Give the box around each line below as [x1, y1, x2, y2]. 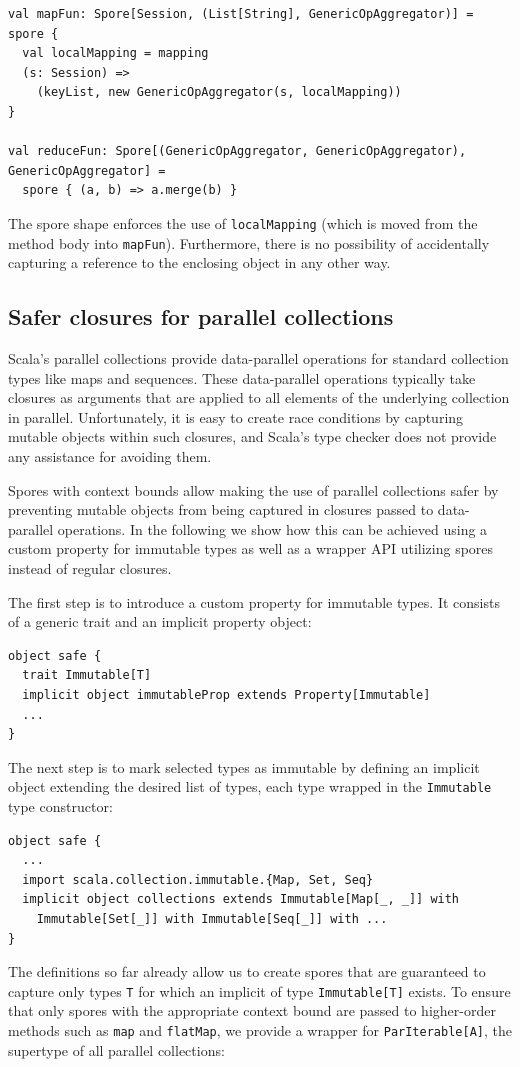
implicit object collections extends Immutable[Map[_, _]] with [22, 892, 460, 907]
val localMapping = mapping [22, 46, 209, 61]
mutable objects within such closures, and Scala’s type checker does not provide [8, 426, 497, 447]
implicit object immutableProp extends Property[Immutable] [22, 687, 431, 702]
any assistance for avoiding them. [8, 446, 212, 467]
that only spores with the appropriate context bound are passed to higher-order [8, 1000, 496, 1021]
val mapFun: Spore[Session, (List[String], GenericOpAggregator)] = [8, 7, 474, 21]
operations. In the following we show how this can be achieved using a [57, 518, 488, 539]
